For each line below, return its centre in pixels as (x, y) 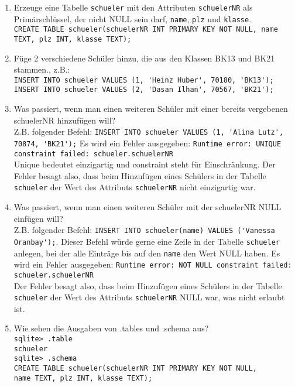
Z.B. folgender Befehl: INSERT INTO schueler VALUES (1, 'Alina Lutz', (149, 131)
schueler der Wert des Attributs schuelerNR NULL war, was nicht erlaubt (149, 297)
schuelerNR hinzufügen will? (65, 120)
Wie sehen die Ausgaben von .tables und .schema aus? (111, 328)
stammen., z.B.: (42, 69)
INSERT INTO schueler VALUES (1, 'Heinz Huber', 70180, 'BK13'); (144, 80)
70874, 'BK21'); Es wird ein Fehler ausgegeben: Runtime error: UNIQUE (147, 143)
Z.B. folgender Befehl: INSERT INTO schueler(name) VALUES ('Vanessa (144, 230)
